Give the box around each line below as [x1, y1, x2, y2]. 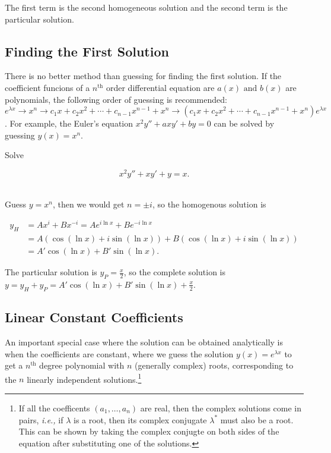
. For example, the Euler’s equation [5, 117, 133, 130]
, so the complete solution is [123, 266, 226, 278]
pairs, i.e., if [18, 413, 63, 426]
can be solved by [214, 117, 275, 130]
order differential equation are [106, 81, 215, 93]
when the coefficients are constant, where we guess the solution [5, 347, 234, 360]
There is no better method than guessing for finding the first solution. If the [5, 70, 282, 82]
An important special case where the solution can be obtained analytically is [5, 335, 283, 348]
